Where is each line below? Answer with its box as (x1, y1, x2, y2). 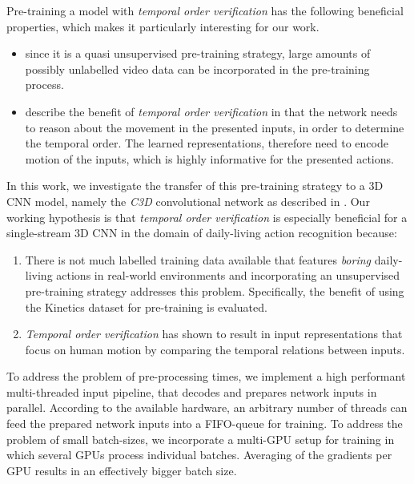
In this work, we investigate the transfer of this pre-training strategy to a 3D (6, 177, 384, 194)
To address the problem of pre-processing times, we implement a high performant (6, 368, 406, 385)
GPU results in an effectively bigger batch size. (6, 462, 237, 478)
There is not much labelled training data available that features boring (25, 251, 372, 268)
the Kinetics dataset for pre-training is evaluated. (25, 298, 267, 315)
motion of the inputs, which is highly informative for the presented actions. (25, 150, 394, 167)
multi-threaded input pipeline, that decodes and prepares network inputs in (6, 383, 377, 400)
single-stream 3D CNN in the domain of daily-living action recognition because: (6, 224, 397, 241)
